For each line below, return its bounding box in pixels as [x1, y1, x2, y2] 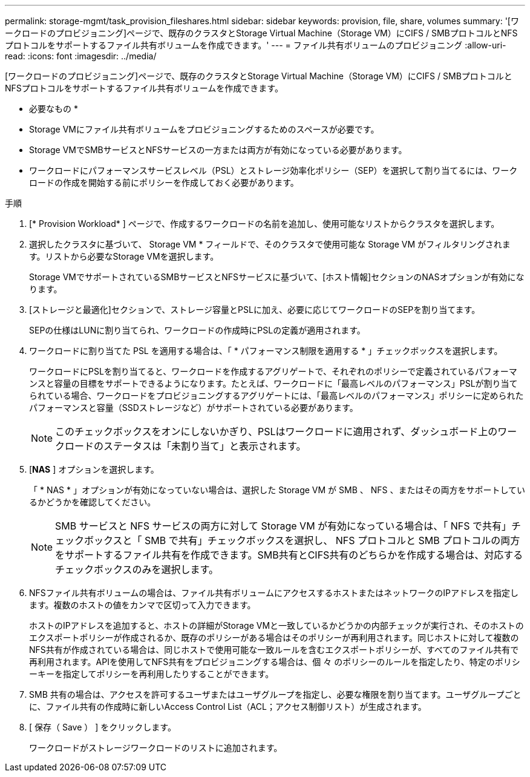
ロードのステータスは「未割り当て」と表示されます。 [65, 440, 306, 452]
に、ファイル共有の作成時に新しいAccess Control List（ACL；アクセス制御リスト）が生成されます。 [29, 701, 427, 712]
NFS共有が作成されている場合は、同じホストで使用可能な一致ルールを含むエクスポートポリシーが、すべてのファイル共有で [29, 644, 519, 655]
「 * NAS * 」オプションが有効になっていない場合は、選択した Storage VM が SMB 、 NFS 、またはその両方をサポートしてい [29, 485, 525, 495]
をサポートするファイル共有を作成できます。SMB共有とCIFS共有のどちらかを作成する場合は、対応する [55, 549, 523, 561]
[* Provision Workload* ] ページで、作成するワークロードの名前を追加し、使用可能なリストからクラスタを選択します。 [29, 218, 500, 229]
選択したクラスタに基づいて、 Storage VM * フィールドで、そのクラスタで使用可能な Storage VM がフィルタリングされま [29, 239, 511, 249]
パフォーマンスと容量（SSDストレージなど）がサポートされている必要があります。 [29, 402, 358, 413]
